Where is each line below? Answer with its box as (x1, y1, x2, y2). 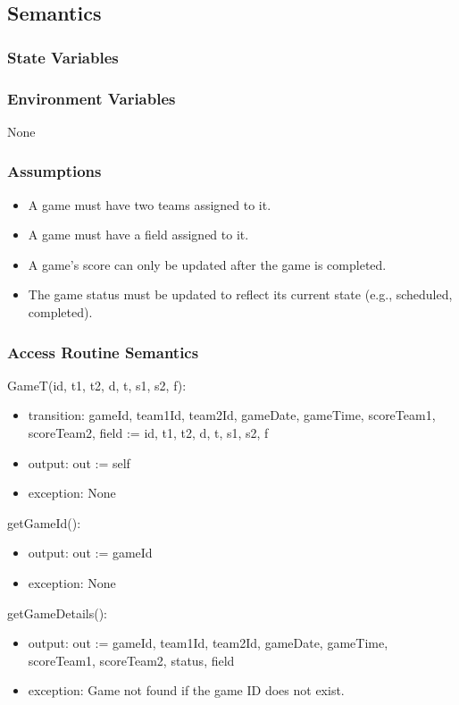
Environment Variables (7, 87, 176, 109)
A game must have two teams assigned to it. (28, 195, 271, 214)
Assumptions (7, 160, 102, 182)
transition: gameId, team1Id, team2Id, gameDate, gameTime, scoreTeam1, (28, 406, 436, 424)
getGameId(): (7, 513, 81, 532)
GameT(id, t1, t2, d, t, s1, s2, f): (7, 375, 187, 394)
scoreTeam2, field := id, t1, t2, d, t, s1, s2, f (28, 424, 269, 442)
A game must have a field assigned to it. (28, 225, 249, 244)
